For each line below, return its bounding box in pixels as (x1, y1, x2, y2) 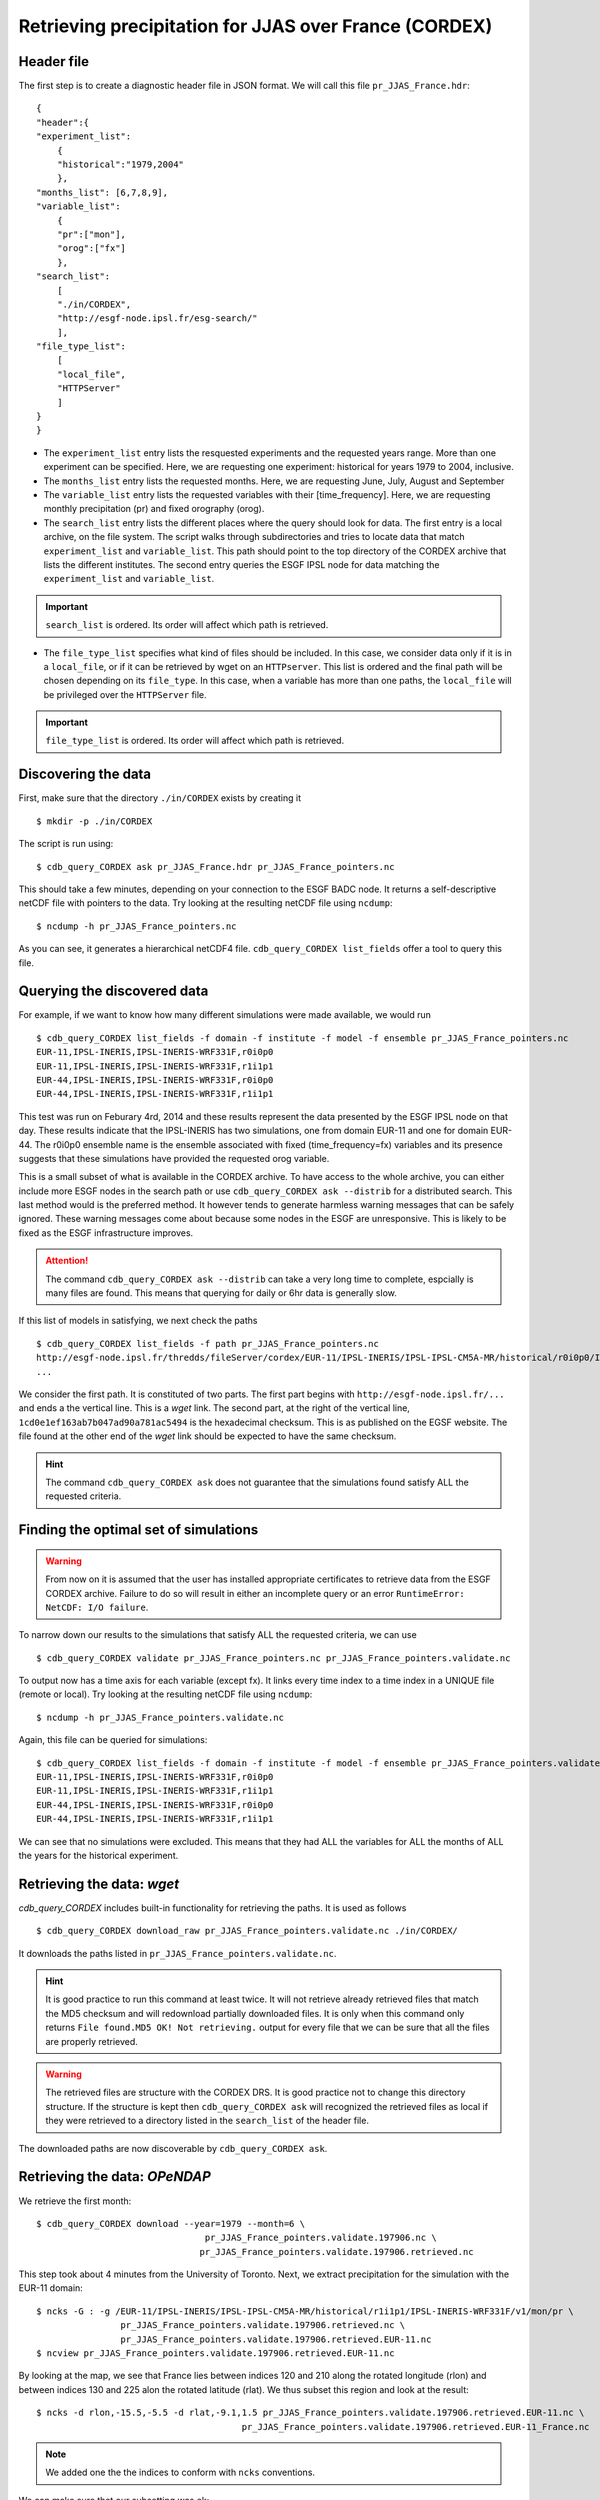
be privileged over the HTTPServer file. (43, 688, 207, 700)
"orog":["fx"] (56, 243, 127, 254)
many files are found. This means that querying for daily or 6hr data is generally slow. (45, 1287, 397, 1299)
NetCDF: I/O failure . (45, 1601, 149, 1613)
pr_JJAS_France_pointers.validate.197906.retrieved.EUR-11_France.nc (241, 2421, 590, 2432)
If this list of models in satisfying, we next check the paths (18, 1315, 258, 1327)
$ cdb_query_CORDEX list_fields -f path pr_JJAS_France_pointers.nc (36, 1338, 379, 1349)
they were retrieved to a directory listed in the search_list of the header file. (45, 2115, 370, 2127)
